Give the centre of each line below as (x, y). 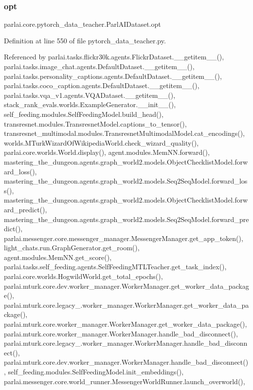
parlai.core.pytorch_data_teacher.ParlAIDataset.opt (82, 24)
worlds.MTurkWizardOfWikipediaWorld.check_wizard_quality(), (101, 142)
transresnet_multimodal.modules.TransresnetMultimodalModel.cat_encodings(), (124, 133)
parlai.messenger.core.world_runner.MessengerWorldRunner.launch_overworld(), (125, 381)
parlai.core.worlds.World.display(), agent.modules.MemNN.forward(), (107, 152)
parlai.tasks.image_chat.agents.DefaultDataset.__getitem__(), (99, 66)
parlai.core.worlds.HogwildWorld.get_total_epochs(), (83, 276)
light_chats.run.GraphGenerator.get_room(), (72, 248)
